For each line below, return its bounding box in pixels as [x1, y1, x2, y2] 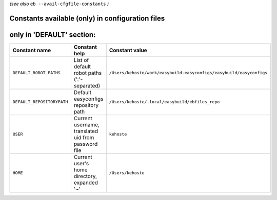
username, [73, 121, 100, 128]
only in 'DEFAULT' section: [9, 30, 96, 39]
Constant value [109, 47, 147, 54]
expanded [73, 179, 98, 186]
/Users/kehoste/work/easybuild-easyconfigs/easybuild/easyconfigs [109, 70, 268, 76]
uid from [73, 134, 94, 141]
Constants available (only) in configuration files [9, 14, 165, 23]
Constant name [12, 47, 51, 54]
